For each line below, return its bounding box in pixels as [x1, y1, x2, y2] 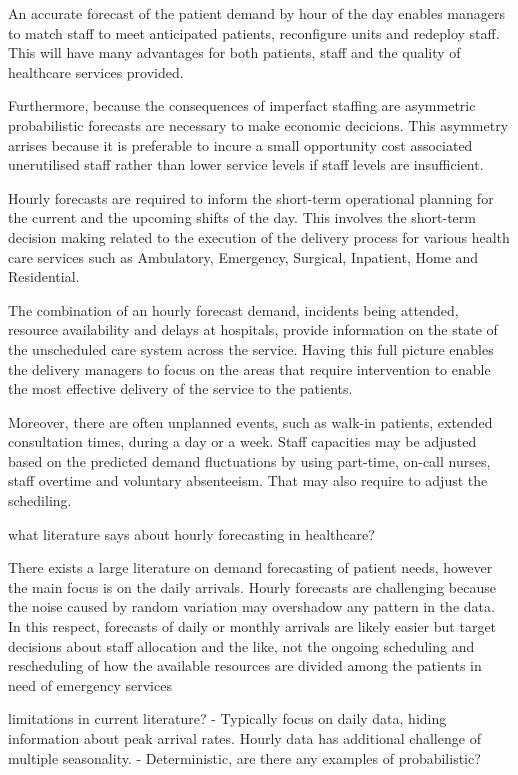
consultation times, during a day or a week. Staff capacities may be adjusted [8, 431, 477, 452]
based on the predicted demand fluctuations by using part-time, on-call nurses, [8, 450, 491, 471]
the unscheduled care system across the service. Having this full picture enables [8, 338, 494, 359]
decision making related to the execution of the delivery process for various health [8, 226, 510, 247]
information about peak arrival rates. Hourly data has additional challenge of [8, 728, 481, 748]
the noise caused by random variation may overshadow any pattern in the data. [8, 596, 495, 617]
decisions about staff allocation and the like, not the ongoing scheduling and [8, 635, 475, 656]
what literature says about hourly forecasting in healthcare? [8, 523, 375, 544]
